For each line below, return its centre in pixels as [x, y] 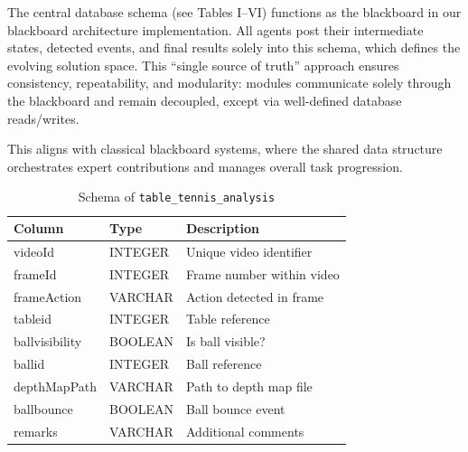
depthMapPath [56, 386]
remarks [36, 431]
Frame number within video [263, 273]
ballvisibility [48, 341]
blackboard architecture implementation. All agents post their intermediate [215, 29]
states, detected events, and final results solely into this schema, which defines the [234, 47]
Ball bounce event [236, 408]
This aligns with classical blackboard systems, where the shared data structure [225, 149]
